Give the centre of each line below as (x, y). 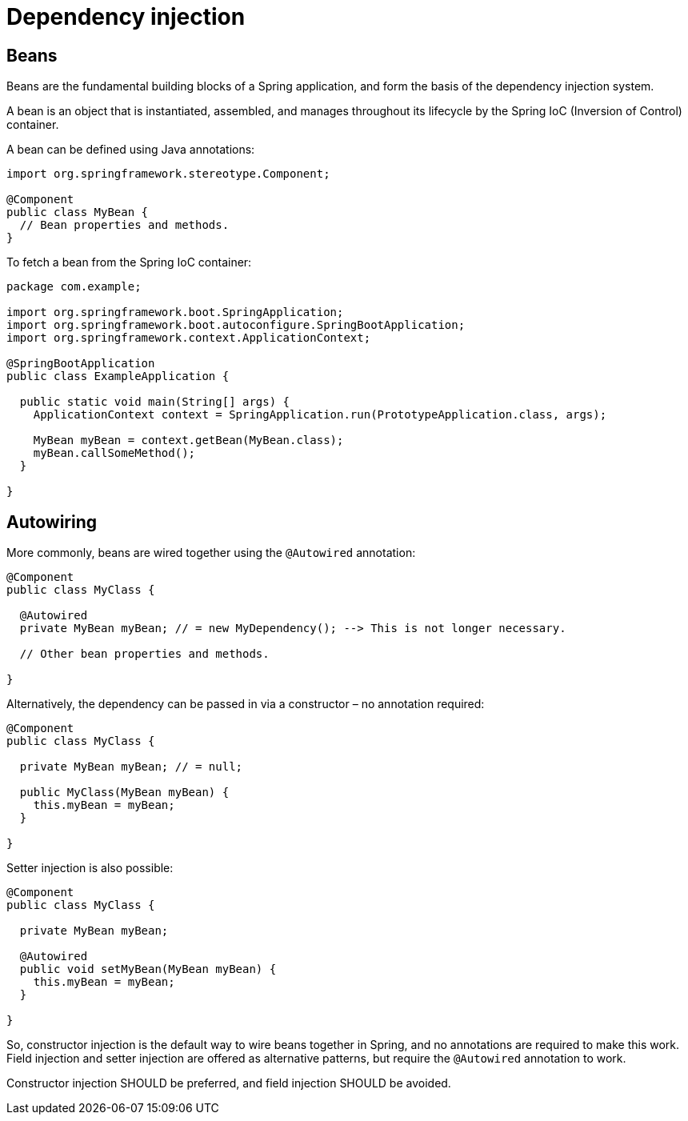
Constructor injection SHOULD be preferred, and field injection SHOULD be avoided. (229, 1083)
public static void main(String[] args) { (155, 402)
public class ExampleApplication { (118, 376)
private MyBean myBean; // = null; (131, 767)
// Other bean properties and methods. (144, 654)
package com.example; (74, 287)
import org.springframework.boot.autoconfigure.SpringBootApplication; (236, 325)
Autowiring (52, 522)
